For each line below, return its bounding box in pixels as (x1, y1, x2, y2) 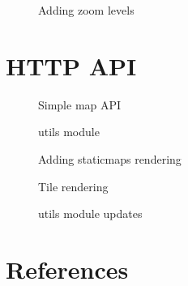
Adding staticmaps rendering (38, 150, 182, 167)
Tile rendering (38, 177, 109, 194)
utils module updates (38, 205, 143, 222)
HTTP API (6, 49, 137, 82)
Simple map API (38, 96, 122, 113)
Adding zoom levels (38, 2, 135, 18)
